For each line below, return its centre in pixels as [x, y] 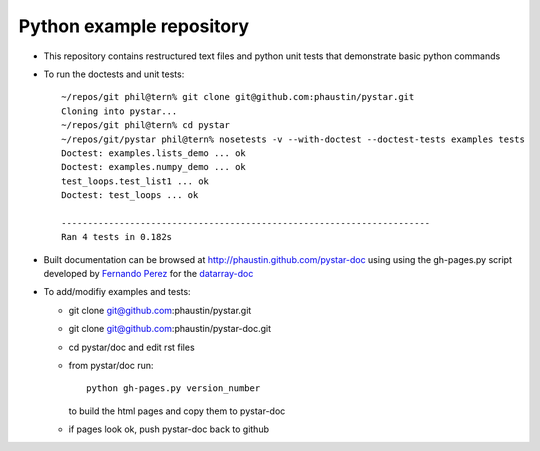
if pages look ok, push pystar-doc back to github [169, 429]
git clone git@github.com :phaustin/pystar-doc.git [170, 329]
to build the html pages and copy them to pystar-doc [177, 411]
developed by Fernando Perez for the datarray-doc [148, 274]
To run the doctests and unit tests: [114, 74]
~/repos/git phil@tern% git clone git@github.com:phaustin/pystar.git [238, 97]
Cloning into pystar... [119, 111]
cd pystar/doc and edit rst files [131, 347]
